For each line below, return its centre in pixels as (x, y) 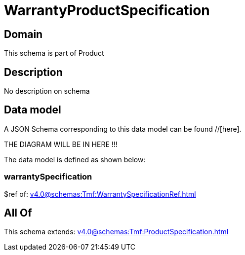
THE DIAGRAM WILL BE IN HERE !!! (61, 144)
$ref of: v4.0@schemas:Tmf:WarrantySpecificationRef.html (100, 194)
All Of (18, 213)
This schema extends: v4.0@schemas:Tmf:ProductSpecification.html (116, 232)
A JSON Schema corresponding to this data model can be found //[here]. (123, 129)
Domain (23, 34)
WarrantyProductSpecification (107, 10)
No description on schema (47, 91)
